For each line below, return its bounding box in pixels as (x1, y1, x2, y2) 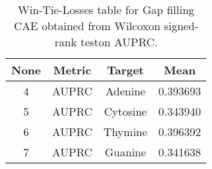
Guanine (105, 144, 147, 160)
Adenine (105, 83, 146, 99)
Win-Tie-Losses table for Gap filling (18, 1, 194, 18)
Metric (53, 62, 91, 78)
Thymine (103, 123, 147, 140)
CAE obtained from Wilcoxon (13, 18, 161, 34)
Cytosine (104, 103, 147, 119)
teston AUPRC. (80, 34, 158, 50)
